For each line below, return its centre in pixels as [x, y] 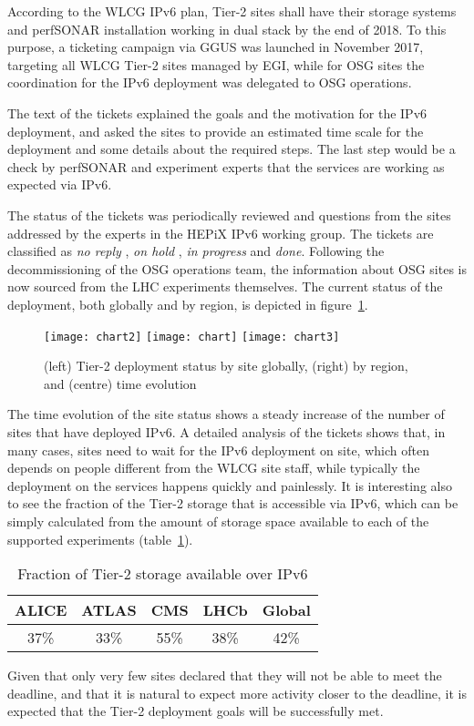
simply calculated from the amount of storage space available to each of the [218, 521]
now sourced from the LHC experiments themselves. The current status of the [225, 286]
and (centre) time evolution [120, 383]
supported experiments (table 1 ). [100, 539]
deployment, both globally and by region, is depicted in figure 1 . [188, 304]
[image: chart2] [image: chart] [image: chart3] [192, 337]
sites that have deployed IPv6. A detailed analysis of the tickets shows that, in [227, 431]
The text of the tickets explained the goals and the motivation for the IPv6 [217, 112]
